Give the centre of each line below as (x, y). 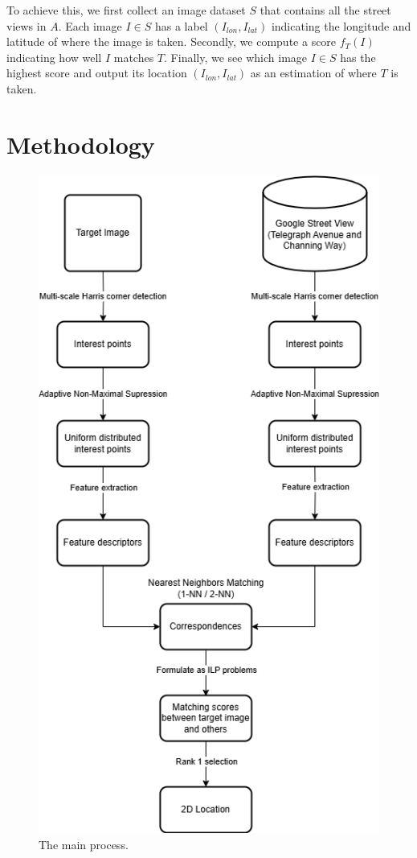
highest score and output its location (97, 73)
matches (134, 57)
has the (358, 57)
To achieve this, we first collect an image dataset (126, 10)
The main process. (84, 844)
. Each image (90, 25)
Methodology (81, 144)
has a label (181, 25)
